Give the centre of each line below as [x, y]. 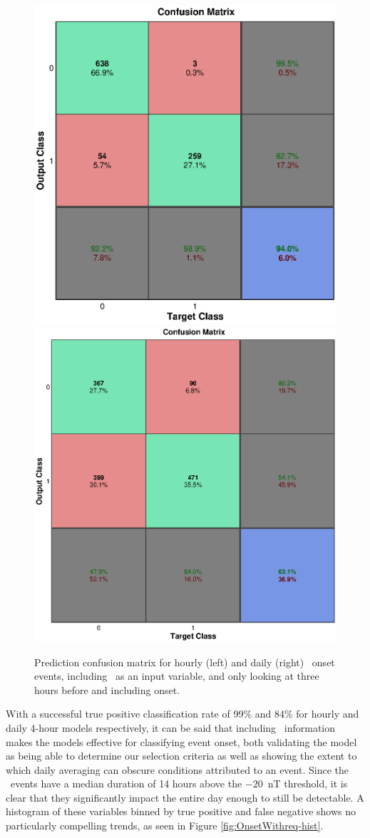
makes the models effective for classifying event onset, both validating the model [181, 741]
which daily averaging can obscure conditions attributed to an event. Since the [177, 769]
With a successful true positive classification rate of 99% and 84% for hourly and [183, 714]
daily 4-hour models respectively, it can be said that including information [171, 727]
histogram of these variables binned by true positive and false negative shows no [181, 811]
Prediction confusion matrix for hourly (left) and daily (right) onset [185, 662]
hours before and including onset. [107, 689]
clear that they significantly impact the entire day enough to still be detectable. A [185, 797]
